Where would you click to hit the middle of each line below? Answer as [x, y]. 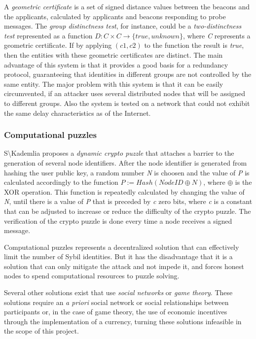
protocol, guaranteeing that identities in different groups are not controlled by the [128, 74]
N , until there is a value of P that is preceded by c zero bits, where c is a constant [128, 201]
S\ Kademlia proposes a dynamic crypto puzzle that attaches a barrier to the [119, 153]
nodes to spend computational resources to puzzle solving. [92, 276]
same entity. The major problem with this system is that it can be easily [114, 84]
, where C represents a [217, 35]
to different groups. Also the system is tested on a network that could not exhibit [127, 103]
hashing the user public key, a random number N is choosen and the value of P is [127, 172]
